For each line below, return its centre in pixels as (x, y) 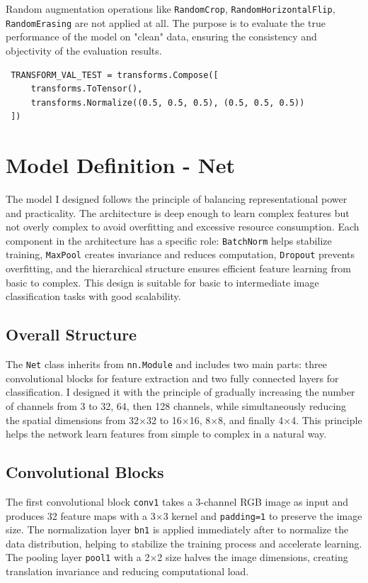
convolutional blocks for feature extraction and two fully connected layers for (172, 378)
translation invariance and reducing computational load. (127, 571)
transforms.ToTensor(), (87, 89)
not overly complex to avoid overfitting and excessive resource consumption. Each (183, 227)
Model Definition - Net (121, 165)
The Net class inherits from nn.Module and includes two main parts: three (166, 364)
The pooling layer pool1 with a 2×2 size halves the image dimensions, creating (177, 557)
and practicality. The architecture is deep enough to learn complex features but (178, 212)
